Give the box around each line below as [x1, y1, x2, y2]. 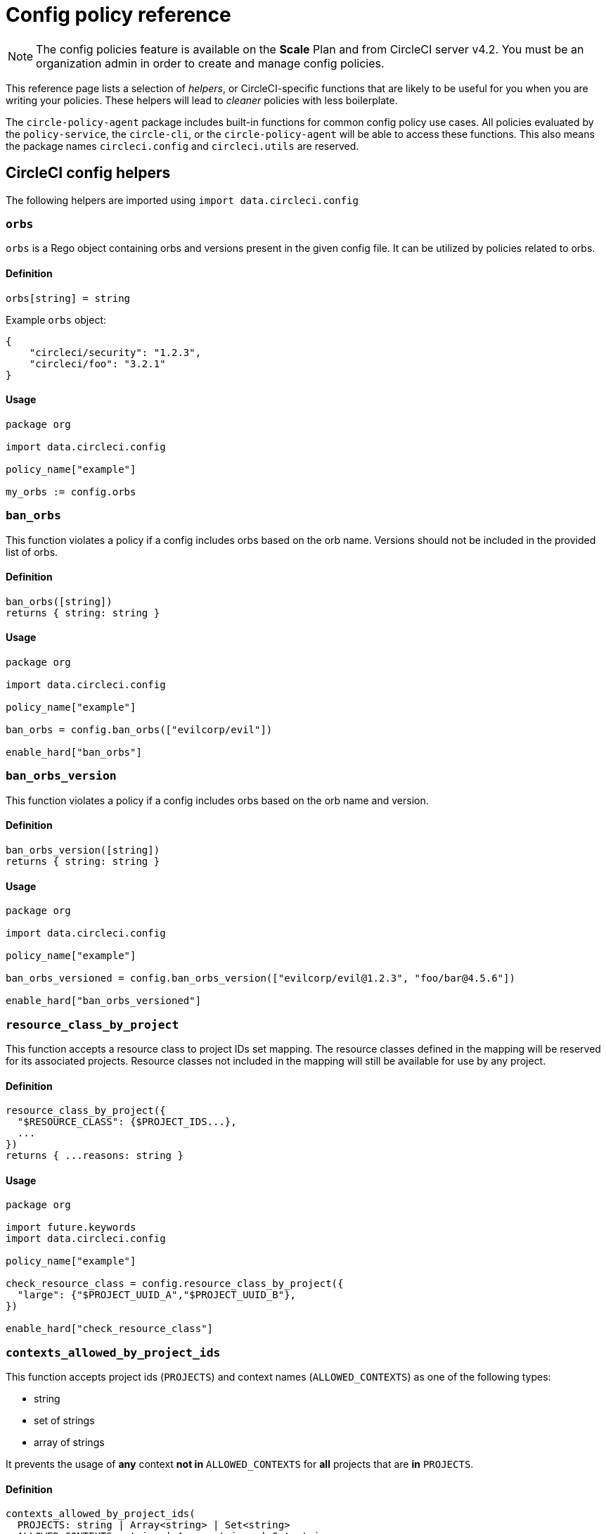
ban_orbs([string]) [6, 595, 112, 607]
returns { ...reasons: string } [6, 1150, 183, 1162]
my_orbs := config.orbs [6, 486, 136, 497]
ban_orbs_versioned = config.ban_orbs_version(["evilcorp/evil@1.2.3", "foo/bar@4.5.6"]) [6, 972, 515, 984]
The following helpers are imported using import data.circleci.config [6, 194, 359, 206]
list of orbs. [6, 545, 58, 558]
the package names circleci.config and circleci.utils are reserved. [6, 139, 359, 152]
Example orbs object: [6, 313, 107, 326]
